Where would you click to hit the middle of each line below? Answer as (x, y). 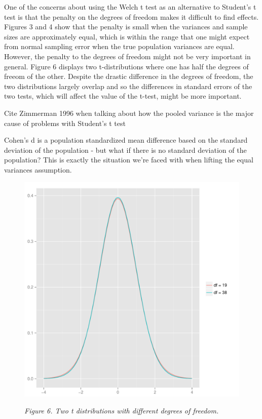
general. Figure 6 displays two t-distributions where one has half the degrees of (126, 66)
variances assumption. (38, 169)
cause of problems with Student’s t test (65, 123)
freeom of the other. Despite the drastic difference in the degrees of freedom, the (129, 76)
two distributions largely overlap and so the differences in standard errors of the (128, 86)
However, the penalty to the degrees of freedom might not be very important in (127, 56)
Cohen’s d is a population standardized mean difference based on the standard (126, 140)
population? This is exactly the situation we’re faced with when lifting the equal (129, 160)
